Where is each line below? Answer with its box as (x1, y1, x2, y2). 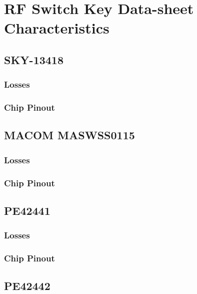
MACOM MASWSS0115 (4, 127, 135, 143)
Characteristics (4, 18, 109, 38)
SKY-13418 (4, 52, 64, 67)
